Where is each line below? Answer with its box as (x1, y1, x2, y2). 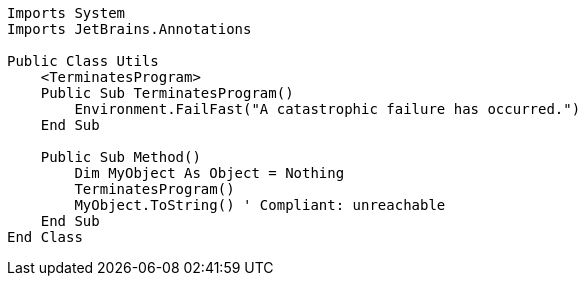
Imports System (7, 5, 126, 21)
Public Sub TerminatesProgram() (40, 85, 294, 101)
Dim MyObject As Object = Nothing (74, 165, 345, 181)
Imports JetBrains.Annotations (7, 21, 252, 37)
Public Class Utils (7, 53, 159, 69)
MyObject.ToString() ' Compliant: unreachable (74, 197, 446, 213)
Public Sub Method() (40, 149, 201, 165)
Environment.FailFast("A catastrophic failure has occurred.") (74, 101, 581, 117)
